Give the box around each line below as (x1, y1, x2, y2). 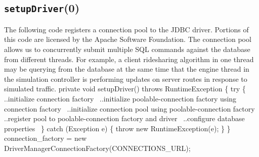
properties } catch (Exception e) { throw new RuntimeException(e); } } (4, 123, 231, 133)
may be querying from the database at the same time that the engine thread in (4, 64, 249, 74)
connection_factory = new (4, 133, 87, 143)
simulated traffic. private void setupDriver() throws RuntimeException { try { (4, 83, 246, 94)
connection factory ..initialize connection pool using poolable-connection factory (4, 103, 255, 114)
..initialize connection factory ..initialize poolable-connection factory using (4, 93, 237, 103)
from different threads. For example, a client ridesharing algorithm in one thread (4, 54, 254, 64)
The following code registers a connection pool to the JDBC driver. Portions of (4, 24, 249, 34)
